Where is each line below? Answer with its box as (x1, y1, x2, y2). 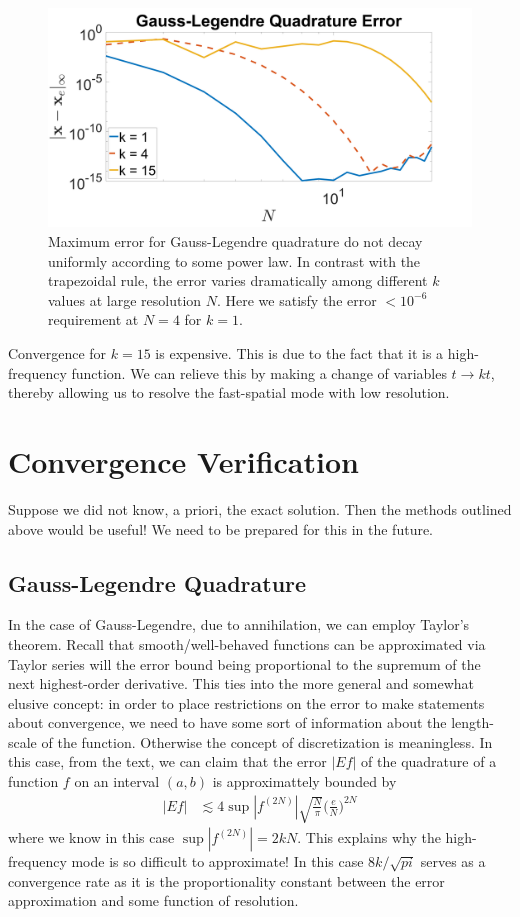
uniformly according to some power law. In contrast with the (48, 250, 421, 271)
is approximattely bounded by (212, 771, 397, 792)
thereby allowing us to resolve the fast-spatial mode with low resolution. (8, 382, 450, 403)
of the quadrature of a (361, 751, 497, 772)
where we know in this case (8, 826, 175, 847)
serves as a (420, 850, 486, 871)
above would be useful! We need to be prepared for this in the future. (8, 518, 434, 539)
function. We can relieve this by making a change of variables (71, 362, 447, 383)
